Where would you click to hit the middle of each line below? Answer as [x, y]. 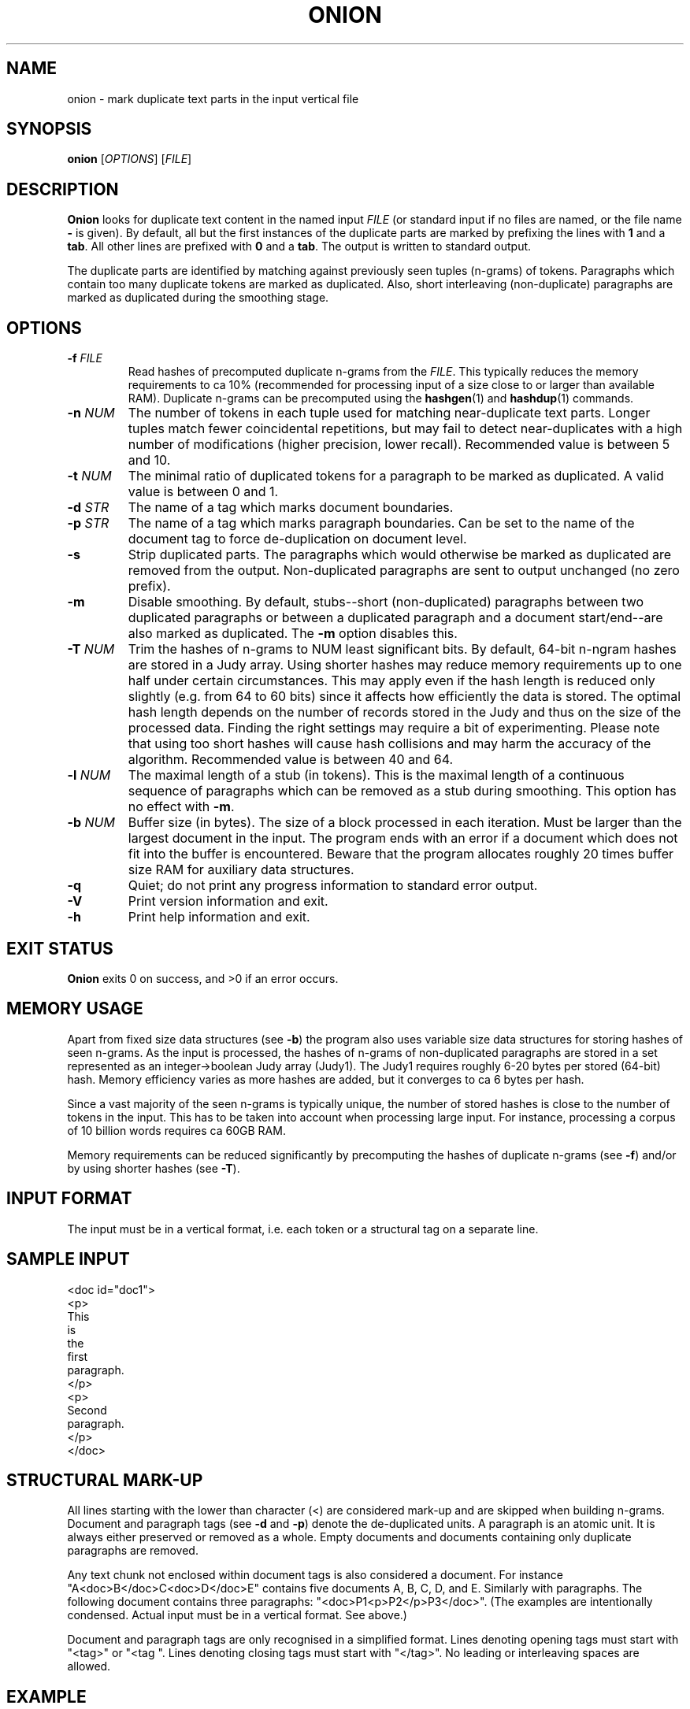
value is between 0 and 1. [203, 492]
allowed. [89, 1666]
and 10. [149, 460]
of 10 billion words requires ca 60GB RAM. [176, 1130]
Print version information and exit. [228, 901]
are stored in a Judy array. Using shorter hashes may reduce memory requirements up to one [405, 665]
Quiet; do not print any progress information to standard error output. [333, 886]
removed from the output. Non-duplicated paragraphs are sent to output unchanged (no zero [404, 571]
